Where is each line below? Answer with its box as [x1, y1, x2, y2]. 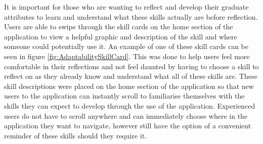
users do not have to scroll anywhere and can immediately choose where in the [4, 110, 248, 121]
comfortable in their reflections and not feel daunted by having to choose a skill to [4, 61, 259, 71]
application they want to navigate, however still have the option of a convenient [4, 120, 251, 131]
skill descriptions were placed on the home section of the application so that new [4, 80, 254, 91]
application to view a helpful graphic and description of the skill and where [4, 31, 237, 41]
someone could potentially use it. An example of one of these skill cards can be [4, 41, 248, 52]
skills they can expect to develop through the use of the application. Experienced [4, 100, 255, 111]
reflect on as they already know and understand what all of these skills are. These [4, 71, 257, 81]
